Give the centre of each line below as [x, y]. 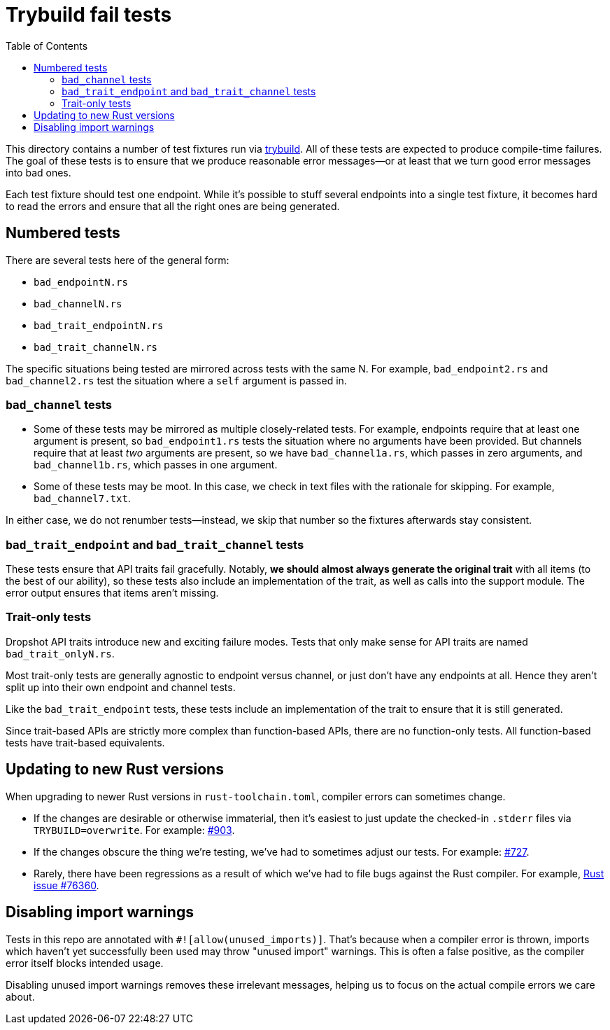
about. [20, 996]
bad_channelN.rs [78, 304]
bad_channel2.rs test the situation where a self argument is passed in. [176, 380]
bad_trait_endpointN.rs [99, 325]
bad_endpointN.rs [81, 282]
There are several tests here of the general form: [118, 260]
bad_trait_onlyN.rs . [60, 653]
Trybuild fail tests [89, 15]
